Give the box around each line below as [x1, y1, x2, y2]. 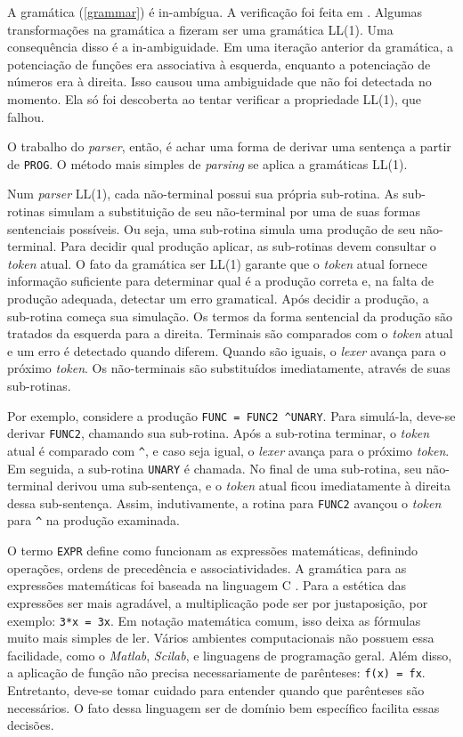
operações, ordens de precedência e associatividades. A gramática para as [7, 558, 407, 577]
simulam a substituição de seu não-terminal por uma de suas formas [48, 202, 420, 220]
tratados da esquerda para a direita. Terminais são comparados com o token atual [7, 324, 453, 343]
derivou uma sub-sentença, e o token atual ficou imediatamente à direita [57, 476, 451, 495]
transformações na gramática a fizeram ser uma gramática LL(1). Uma [7, 20, 394, 38]
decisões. [7, 716, 54, 734]
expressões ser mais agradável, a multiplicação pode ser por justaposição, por [7, 593, 428, 611]
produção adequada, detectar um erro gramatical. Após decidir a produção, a [7, 288, 429, 307]
